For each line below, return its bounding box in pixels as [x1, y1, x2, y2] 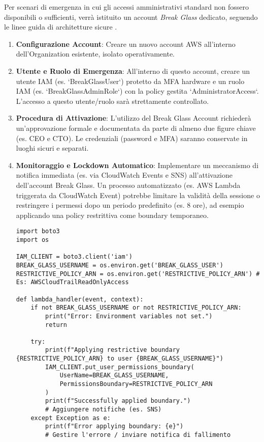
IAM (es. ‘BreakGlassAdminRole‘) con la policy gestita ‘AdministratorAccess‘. [16, 86, 259, 96]
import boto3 [16, 228, 60, 235]
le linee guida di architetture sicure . [4, 21, 117, 32]
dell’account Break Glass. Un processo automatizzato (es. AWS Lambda [16, 179, 241, 190]
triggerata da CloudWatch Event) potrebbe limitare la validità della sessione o [16, 189, 260, 200]
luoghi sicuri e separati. [16, 143, 89, 153]
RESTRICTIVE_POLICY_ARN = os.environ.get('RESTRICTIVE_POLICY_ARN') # [16, 270, 260, 278]
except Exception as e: [30, 414, 111, 422]
